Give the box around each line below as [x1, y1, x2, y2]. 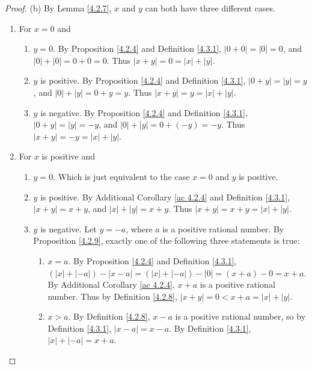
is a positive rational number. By [162, 222, 284, 235]
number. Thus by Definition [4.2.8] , [47, 290, 177, 302]
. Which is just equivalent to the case [53, 170, 190, 182]
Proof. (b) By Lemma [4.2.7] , [5, 2, 112, 14]
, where [126, 222, 153, 235]
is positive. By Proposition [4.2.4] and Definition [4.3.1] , [40, 74, 246, 87]
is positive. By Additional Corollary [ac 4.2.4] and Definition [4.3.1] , [40, 190, 290, 203]
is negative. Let [40, 222, 97, 235]
